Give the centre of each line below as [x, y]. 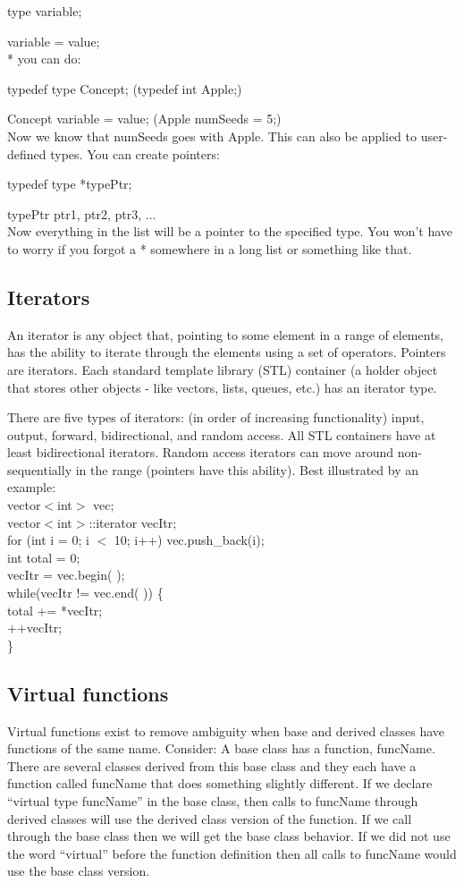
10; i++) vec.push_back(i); [189, 540]
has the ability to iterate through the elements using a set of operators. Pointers [227, 352]
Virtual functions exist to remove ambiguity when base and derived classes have [226, 730]
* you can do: [44, 59]
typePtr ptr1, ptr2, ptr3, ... [82, 213]
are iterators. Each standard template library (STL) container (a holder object [223, 369]
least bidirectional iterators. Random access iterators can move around [201, 452]
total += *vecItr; [55, 610]
